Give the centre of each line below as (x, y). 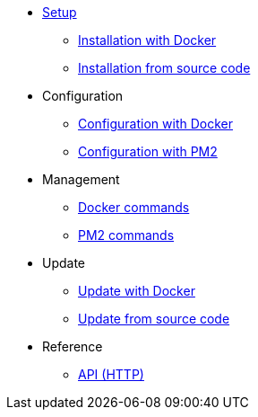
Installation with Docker (147, 40)
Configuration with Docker (155, 124)
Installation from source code (164, 68)
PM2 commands (126, 235)
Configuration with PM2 (148, 151)
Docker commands (134, 207)
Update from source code (154, 319)
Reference (73, 346)
